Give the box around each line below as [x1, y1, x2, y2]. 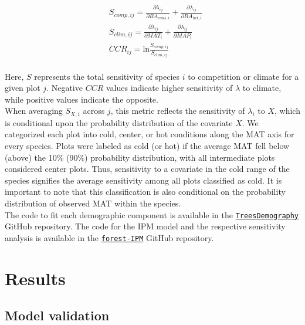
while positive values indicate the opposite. [5, 93, 158, 105]
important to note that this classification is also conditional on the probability [5, 185, 286, 198]
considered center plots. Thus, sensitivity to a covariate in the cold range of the [5, 162, 290, 175]
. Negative [46, 82, 83, 94]
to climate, [242, 82, 282, 94]
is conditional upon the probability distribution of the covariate [5, 116, 233, 128]
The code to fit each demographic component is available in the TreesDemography [5, 208, 299, 221]
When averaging [5, 104, 63, 117]
